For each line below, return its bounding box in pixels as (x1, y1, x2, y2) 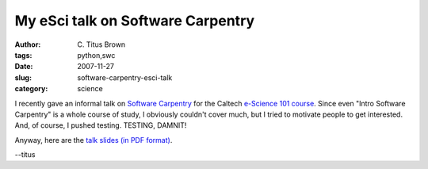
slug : (14, 72, 32, 83)
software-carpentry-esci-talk (77, 72, 173, 83)
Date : (14, 62, 33, 71)
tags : (14, 50, 32, 60)
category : (14, 84, 48, 94)
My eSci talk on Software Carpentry (14, 12, 255, 29)
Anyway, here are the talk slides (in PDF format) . (14, 135, 173, 144)
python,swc (77, 50, 116, 60)
